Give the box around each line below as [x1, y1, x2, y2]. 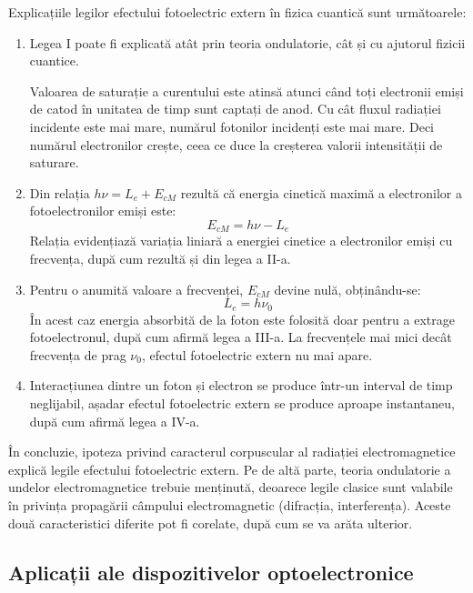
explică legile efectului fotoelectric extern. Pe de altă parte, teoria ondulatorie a [8, 459, 451, 478]
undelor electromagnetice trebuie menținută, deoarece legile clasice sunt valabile [8, 477, 453, 497]
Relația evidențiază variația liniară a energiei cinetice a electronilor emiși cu [29, 231, 453, 250]
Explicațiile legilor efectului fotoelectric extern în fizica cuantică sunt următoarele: [8, 3, 467, 21]
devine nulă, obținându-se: [274, 279, 421, 298]
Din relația [29, 183, 90, 202]
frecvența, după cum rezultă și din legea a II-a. [29, 248, 291, 267]
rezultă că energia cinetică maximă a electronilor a [180, 183, 462, 202]
